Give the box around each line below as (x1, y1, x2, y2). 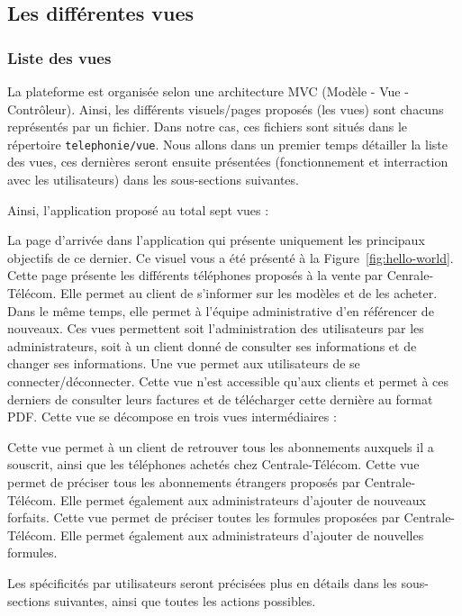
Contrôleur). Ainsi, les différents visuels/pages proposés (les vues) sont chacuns (7, 99, 444, 118)
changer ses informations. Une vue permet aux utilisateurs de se (7, 354, 360, 373)
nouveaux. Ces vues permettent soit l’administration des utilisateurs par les (7, 319, 424, 338)
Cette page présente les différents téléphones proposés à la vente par (7, 266, 384, 285)
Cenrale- (386, 266, 434, 285)
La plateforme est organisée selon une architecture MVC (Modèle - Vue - (7, 82, 409, 100)
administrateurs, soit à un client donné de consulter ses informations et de (7, 336, 417, 355)
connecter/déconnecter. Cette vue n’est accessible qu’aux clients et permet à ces (7, 371, 449, 390)
